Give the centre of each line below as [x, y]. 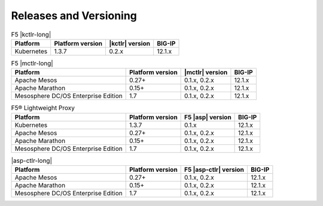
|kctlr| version [130, 43]
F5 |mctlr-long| [32, 63]
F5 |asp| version [208, 117]
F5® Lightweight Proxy [43, 108]
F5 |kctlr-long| [31, 34]
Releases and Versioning [74, 16]
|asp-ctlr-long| [31, 160]
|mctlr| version [206, 72]
